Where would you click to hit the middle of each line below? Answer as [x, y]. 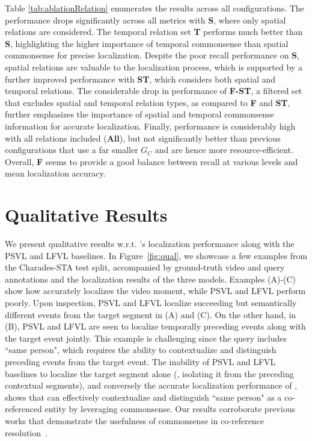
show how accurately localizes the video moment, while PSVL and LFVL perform [155, 291]
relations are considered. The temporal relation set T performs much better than [154, 32]
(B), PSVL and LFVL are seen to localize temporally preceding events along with [155, 326]
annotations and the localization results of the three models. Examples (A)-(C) [151, 279]
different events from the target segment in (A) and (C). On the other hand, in [151, 314]
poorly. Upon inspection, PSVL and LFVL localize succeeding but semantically [151, 302]
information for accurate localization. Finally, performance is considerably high [150, 126]
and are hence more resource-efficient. [224, 150]
